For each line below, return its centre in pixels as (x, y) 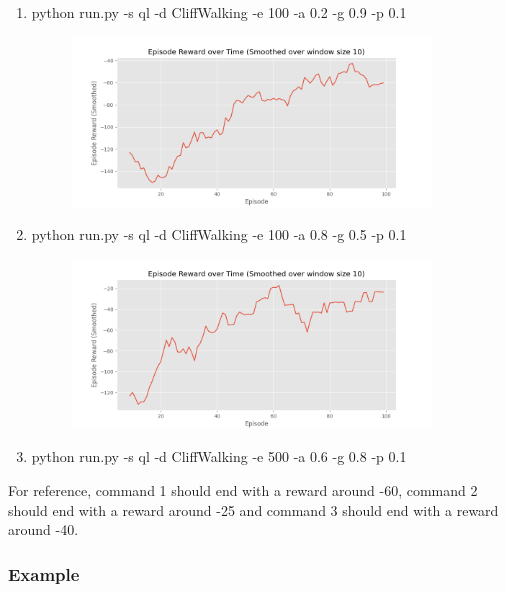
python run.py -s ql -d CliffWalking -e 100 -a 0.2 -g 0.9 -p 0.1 (219, 12)
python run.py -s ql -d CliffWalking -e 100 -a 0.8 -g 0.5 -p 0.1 (219, 234)
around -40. (43, 529)
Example (44, 573)
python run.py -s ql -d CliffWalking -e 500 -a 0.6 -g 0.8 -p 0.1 (219, 456)
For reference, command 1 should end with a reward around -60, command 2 (243, 489)
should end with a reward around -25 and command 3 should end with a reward (253, 509)
